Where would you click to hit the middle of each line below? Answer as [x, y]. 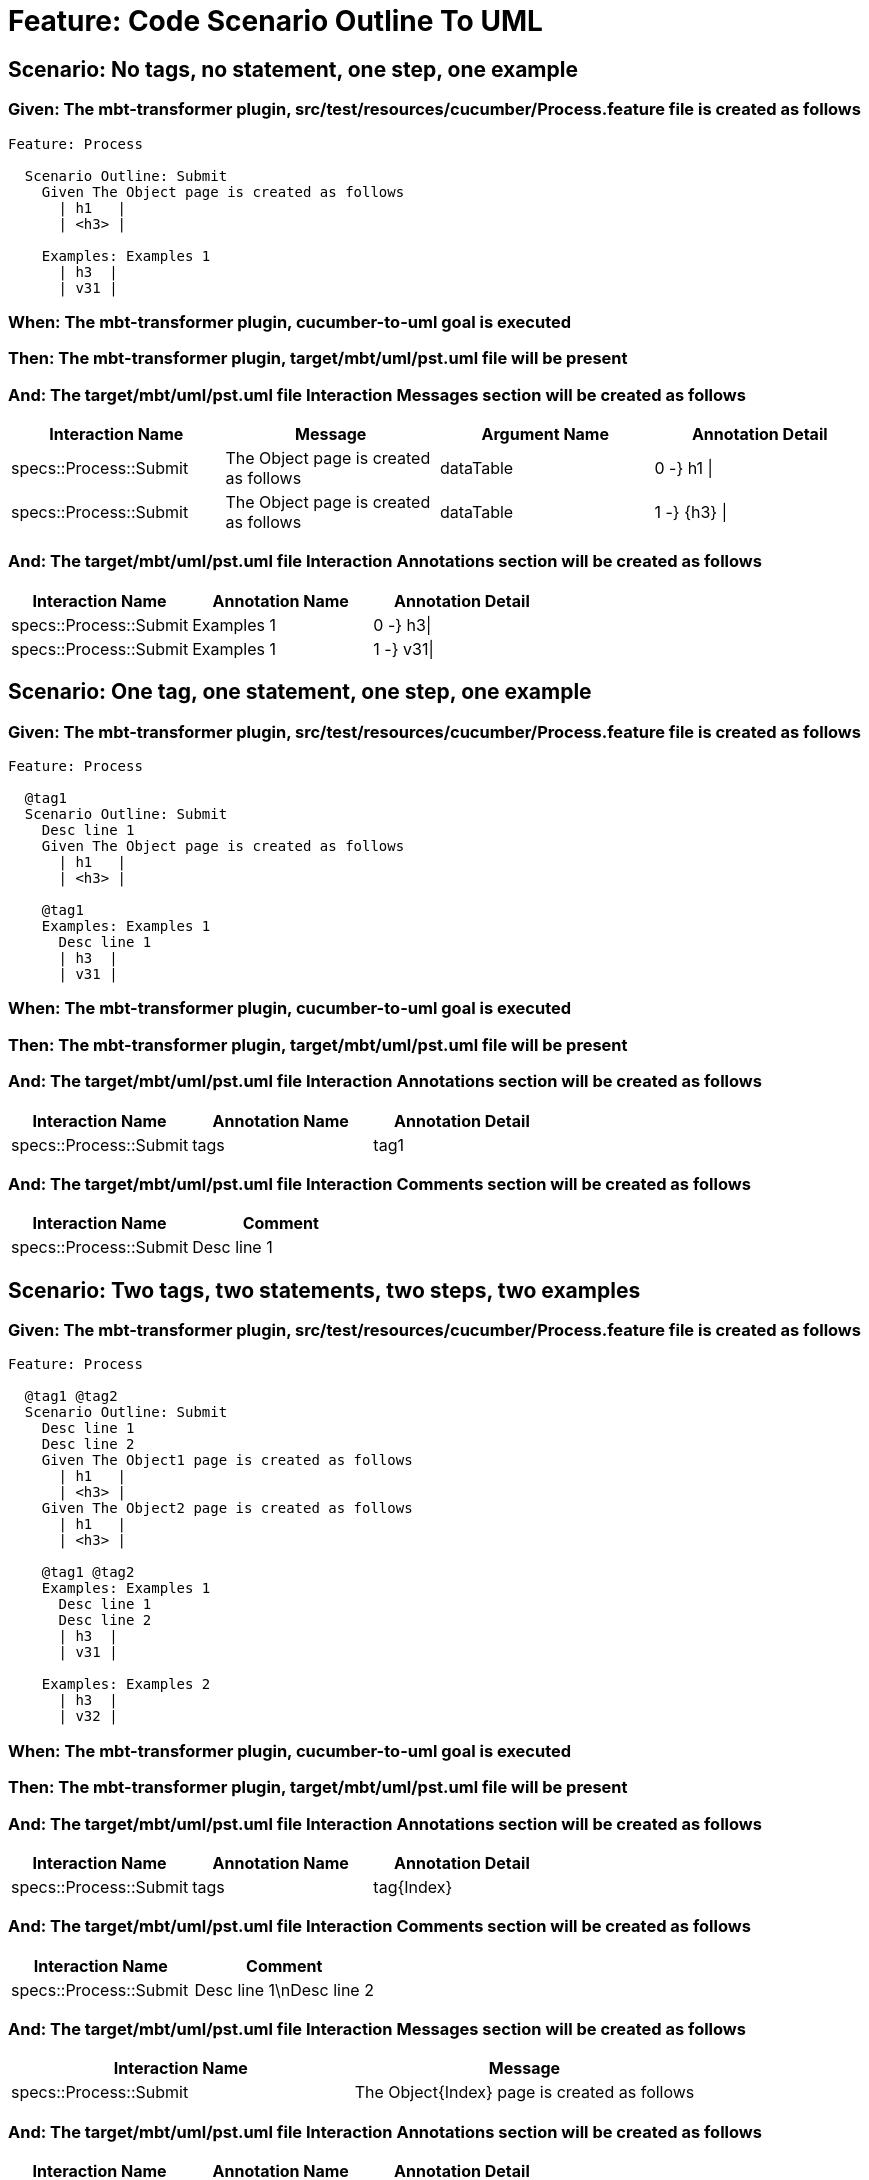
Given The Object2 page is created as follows [227, 1508]
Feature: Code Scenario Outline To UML [275, 21]
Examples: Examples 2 [126, 1684]
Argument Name [545, 434]
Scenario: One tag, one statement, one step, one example [300, 692]
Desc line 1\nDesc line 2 [284, 1989]
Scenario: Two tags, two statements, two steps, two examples [324, 1290]
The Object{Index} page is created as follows [524, 2092]
